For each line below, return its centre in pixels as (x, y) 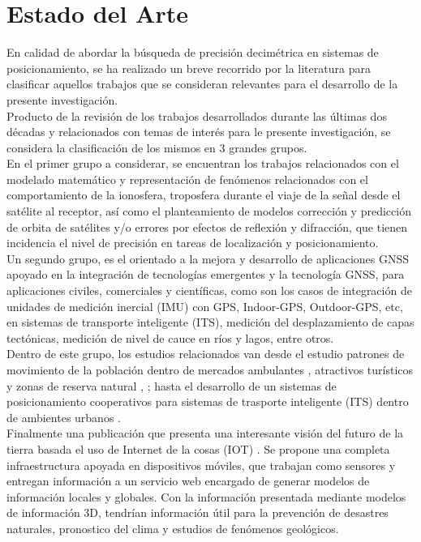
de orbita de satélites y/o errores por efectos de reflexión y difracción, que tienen (207, 226)
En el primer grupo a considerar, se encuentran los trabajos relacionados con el (203, 163)
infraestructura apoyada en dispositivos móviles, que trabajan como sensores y (201, 465)
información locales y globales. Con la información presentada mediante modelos (206, 496)
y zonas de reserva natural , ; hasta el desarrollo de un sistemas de (172, 385)
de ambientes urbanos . (64, 417)
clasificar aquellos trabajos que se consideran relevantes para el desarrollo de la (202, 84)
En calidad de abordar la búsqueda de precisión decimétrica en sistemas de (193, 52)
